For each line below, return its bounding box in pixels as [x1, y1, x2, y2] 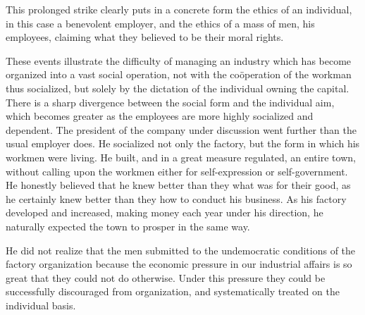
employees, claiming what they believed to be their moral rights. [6, 30, 284, 44]
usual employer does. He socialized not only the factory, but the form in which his [6, 136, 360, 151]
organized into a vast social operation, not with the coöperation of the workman [6, 67, 352, 82]
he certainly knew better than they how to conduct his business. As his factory [6, 191, 347, 206]
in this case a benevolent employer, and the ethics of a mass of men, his [6, 16, 315, 30]
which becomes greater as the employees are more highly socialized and [6, 109, 314, 123]
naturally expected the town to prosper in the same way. [6, 218, 250, 233]
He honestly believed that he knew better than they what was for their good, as [6, 178, 351, 192]
